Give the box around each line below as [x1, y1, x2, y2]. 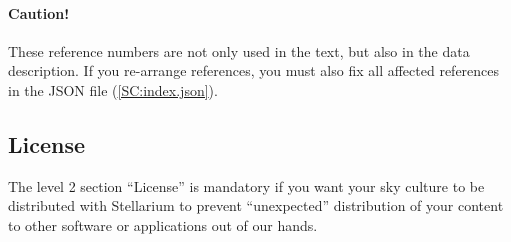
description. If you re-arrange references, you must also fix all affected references [8, 60, 500, 81]
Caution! [8, 2, 70, 23]
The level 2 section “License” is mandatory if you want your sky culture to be [8, 175, 485, 196]
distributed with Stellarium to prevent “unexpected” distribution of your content [8, 195, 504, 216]
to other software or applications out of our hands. [8, 214, 318, 235]
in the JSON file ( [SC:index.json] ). [8, 79, 218, 100]
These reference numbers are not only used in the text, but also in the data [8, 40, 470, 61]
